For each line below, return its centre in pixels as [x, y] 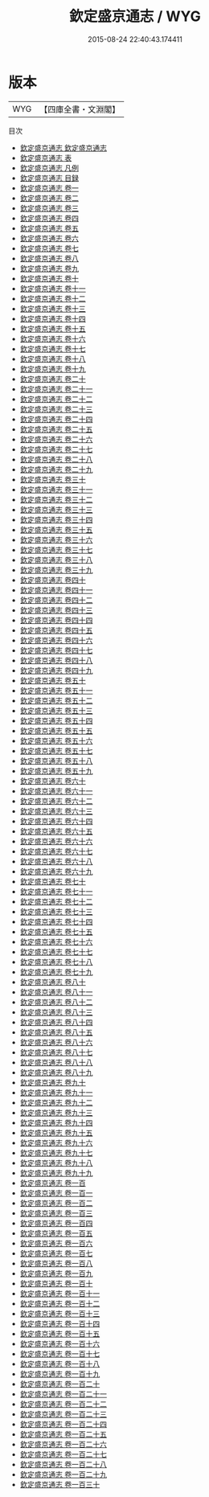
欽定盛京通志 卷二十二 [56, 399]
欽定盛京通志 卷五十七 [56, 751]
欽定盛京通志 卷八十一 [56, 992]
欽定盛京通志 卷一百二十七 [63, 1454]
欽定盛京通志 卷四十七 [56, 650]
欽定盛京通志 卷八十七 [56, 1052]
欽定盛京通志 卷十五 [53, 328]
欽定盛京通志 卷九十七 [56, 1152]
